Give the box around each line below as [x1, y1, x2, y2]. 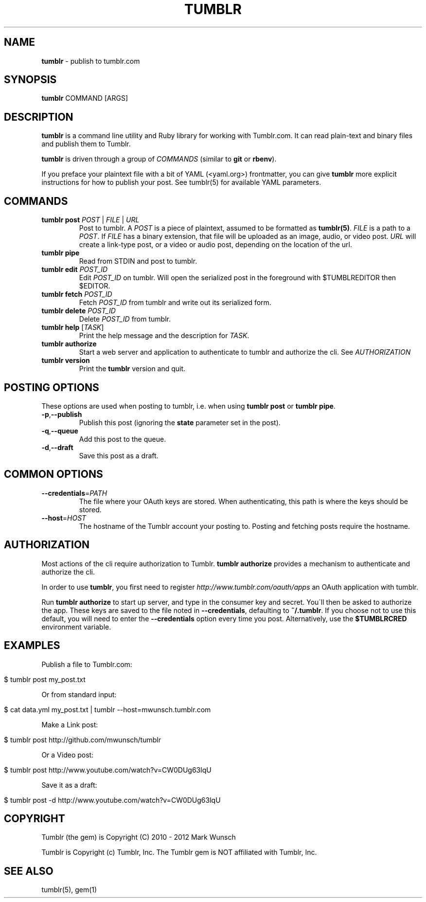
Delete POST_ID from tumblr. [79, 315, 171, 324]
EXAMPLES [4, 639, 60, 652]
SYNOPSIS [4, 73, 57, 86]
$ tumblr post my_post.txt [4, 675, 86, 684]
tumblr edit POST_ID [41, 265, 108, 274]
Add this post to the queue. [79, 434, 166, 443]
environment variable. [41, 622, 111, 631]
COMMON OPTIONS [4, 468, 103, 481]
